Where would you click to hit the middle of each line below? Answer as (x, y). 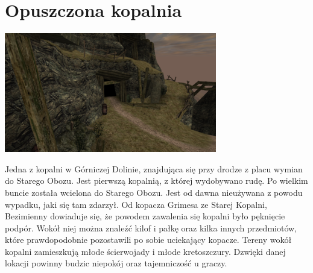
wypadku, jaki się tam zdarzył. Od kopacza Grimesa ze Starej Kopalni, (136, 204)
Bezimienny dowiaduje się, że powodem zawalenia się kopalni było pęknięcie (145, 216)
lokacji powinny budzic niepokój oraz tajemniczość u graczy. (116, 263)
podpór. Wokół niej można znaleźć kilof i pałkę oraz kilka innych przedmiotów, (151, 227)
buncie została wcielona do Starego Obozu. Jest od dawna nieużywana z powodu (154, 192)
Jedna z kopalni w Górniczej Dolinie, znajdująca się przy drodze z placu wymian (154, 168)
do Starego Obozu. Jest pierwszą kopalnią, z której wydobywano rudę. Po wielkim (156, 180)
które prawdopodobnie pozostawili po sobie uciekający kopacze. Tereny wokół (148, 240)
